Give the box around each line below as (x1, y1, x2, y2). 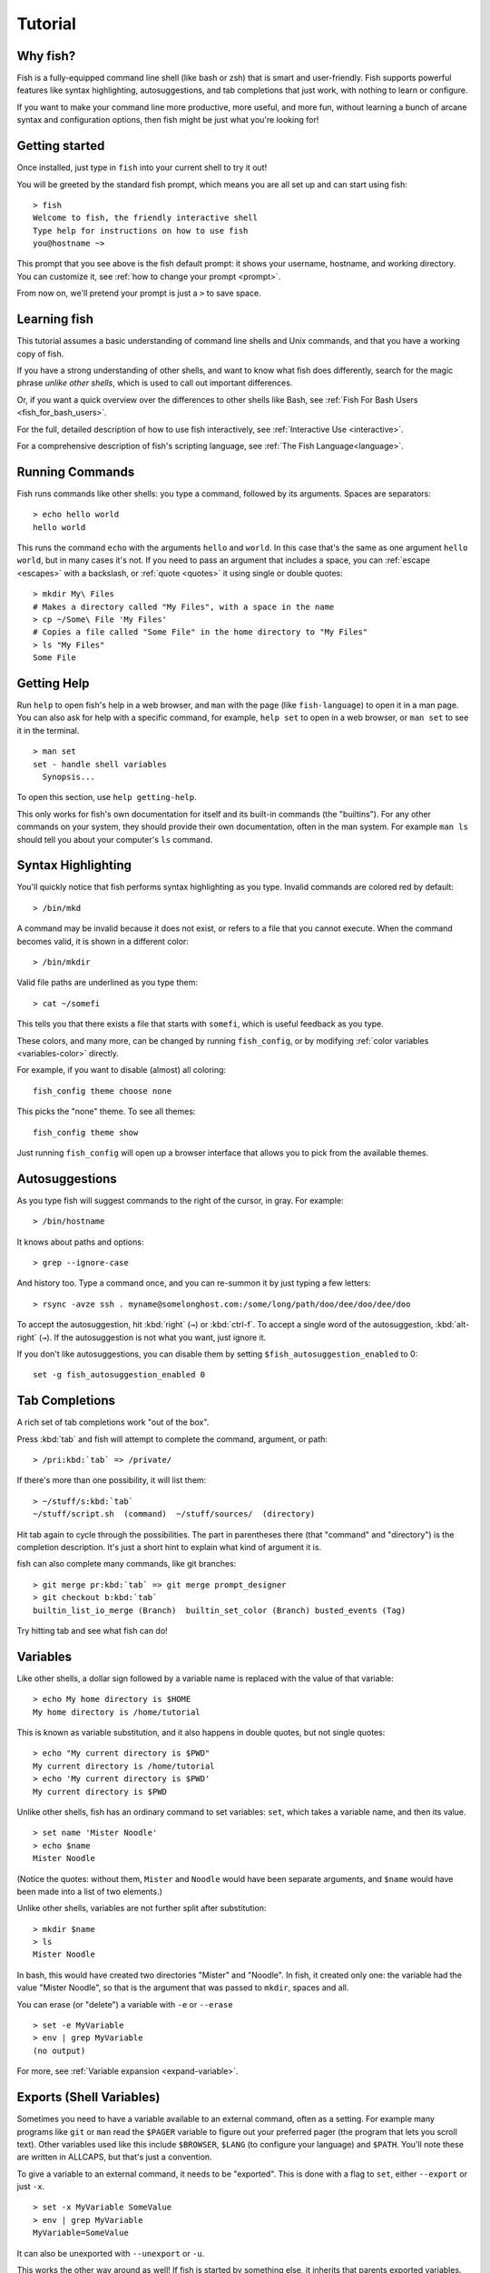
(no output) (33, 2046, 86, 2056)
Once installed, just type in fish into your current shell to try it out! (16, 162, 268, 173)
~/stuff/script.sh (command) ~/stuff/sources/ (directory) (33, 1509, 316, 1519)
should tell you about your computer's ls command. (16, 834, 213, 845)
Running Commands (16, 464, 135, 479)
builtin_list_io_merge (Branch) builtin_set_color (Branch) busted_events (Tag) (33, 1605, 407, 1616)
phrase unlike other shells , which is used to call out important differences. (16, 377, 293, 388)
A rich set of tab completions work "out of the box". (16, 1417, 210, 1427)
